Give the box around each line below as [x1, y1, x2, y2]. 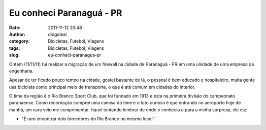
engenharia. [9, 68, 34, 74]
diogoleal [48, 31, 67, 37]
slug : [9, 52, 20, 58]
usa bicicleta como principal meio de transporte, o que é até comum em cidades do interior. [9, 84, 196, 90]
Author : [9, 31, 26, 37]
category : [9, 38, 30, 44]
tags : [9, 45, 20, 51]
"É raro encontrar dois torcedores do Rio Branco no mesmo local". [21, 116, 156, 122]
